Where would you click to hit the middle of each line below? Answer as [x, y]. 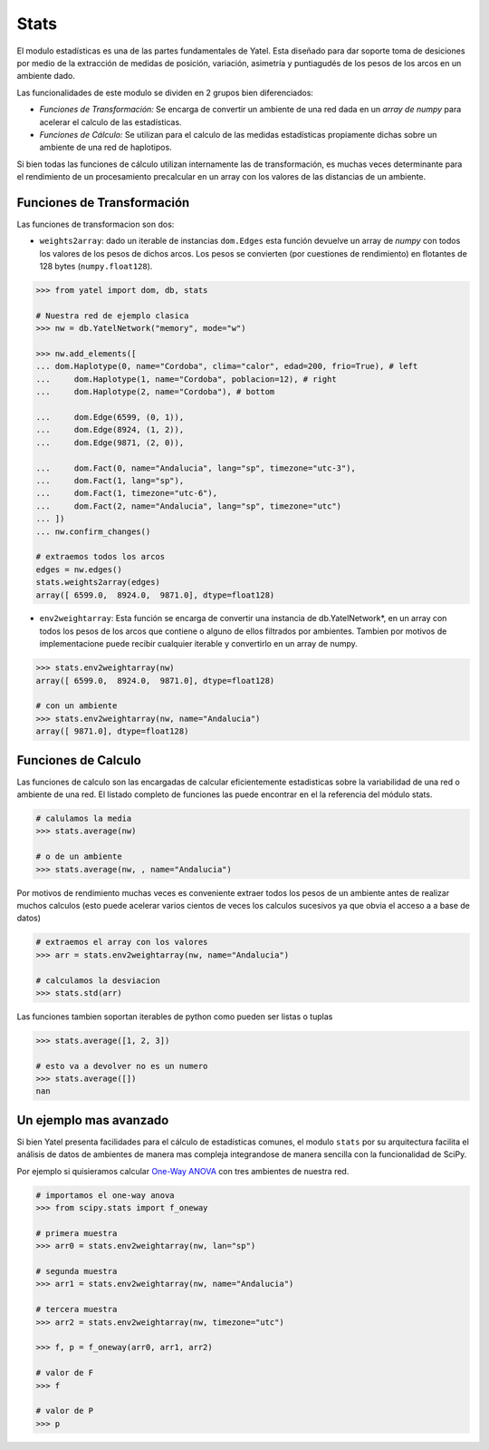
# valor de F [65, 1373]
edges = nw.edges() [79, 569]
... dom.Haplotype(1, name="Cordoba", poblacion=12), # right [186, 379]
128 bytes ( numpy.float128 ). [96, 267]
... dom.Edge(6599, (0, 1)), [110, 418]
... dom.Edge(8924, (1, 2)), [110, 430]
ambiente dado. [46, 76]
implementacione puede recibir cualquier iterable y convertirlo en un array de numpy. [198, 644]
